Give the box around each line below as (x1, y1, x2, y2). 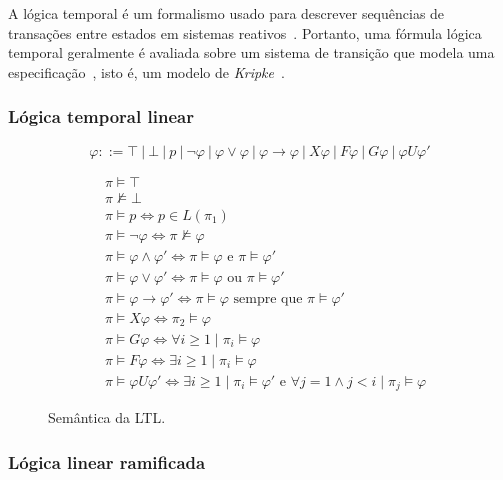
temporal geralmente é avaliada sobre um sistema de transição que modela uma (8, 42, 495, 63)
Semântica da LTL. (48, 407, 166, 428)
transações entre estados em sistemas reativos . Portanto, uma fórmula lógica (8, 22, 482, 43)
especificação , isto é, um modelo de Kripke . (8, 61, 285, 82)
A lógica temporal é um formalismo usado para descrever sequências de (8, 3, 445, 23)
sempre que (233, 291, 303, 306)
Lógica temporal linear (8, 104, 194, 129)
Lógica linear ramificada (8, 449, 206, 474)
